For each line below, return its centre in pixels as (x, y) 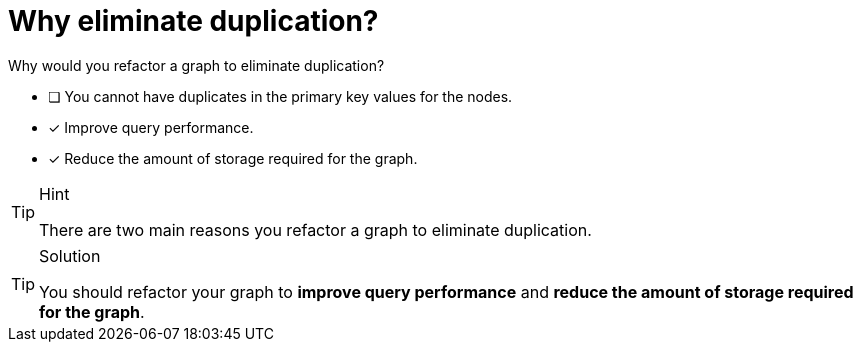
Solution (70, 255)
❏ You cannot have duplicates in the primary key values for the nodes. (280, 96)
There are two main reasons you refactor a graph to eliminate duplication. (315, 229)
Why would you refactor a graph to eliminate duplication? (196, 65)
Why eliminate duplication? (193, 21)
